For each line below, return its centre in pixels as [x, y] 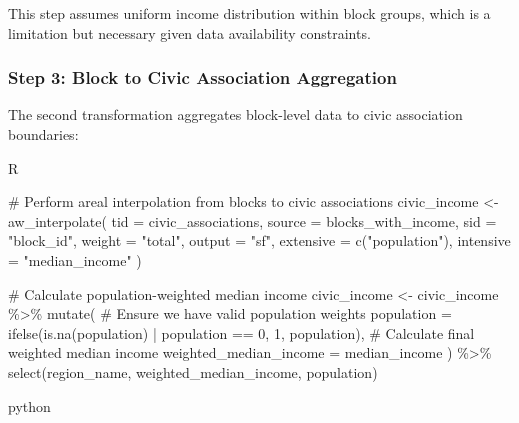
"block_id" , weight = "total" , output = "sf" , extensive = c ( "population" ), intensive [259, 240]
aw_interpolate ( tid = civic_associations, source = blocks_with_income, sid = [252, 220]
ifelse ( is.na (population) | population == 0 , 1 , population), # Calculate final [241, 332]
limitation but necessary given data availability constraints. [189, 32]
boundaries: [43, 134]
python [29, 405]
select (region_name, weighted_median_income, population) [193, 371]
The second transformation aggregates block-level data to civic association [235, 114]
